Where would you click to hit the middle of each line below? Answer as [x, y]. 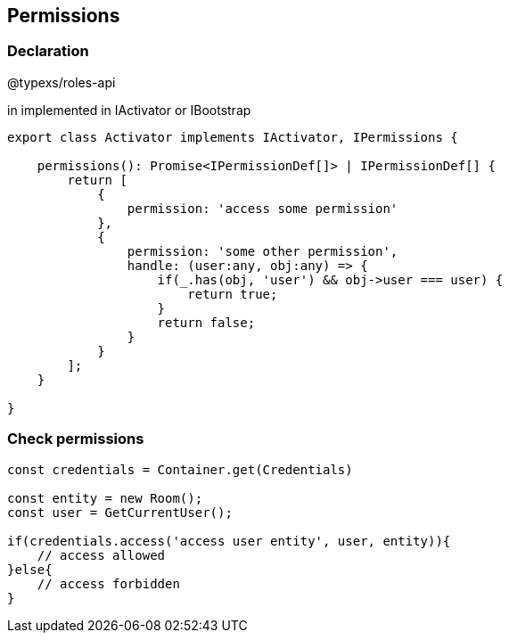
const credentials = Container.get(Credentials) [180, 469]
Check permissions [76, 439]
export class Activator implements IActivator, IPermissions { [233, 137]
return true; [233, 294]
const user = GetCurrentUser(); [120, 512]
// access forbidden [108, 583]
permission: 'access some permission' [263, 208]
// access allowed [101, 555]
